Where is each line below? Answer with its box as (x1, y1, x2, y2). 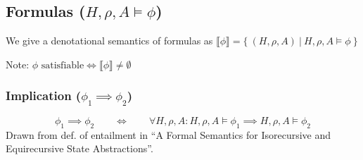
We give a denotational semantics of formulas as (6, 33, 213, 48)
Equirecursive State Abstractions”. (6, 141, 153, 156)
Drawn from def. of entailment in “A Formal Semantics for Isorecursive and (6, 127, 331, 142)
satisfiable (41, 60, 84, 70)
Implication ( (6, 87, 82, 104)
